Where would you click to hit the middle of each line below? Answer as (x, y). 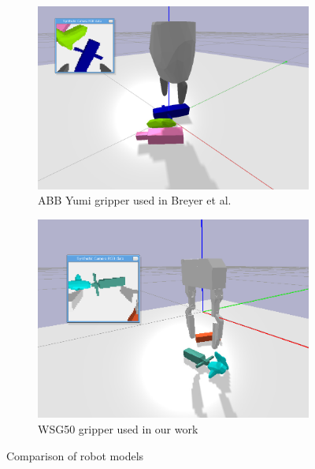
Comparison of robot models (75, 455)
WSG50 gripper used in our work (118, 429)
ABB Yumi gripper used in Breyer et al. (135, 200)
